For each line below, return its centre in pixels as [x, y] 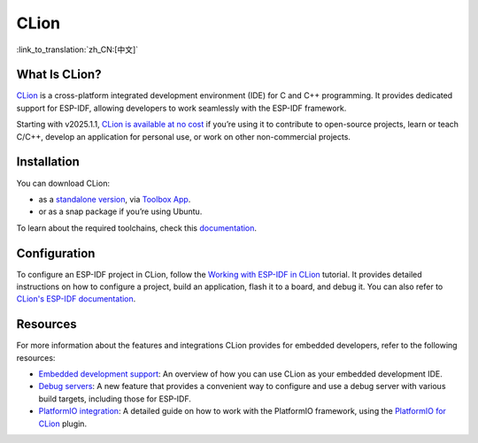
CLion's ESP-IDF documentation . [76, 299]
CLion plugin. [63, 424]
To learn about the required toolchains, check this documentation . [136, 228]
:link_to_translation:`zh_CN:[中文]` [77, 50]
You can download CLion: [63, 183]
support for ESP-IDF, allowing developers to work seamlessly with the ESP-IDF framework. [181, 108]
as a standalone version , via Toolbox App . [115, 199]
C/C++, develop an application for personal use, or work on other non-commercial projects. [184, 136]
